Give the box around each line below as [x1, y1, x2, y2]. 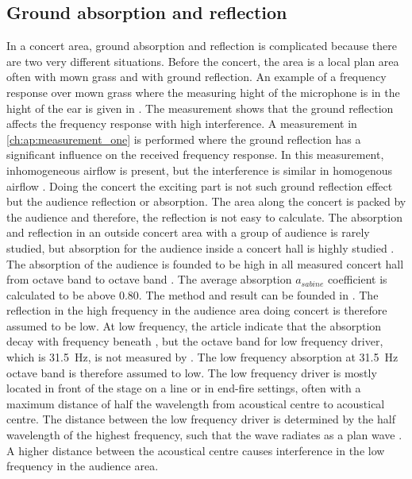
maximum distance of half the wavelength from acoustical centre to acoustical [6, 395, 385, 411]
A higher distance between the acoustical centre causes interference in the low [6, 442, 385, 458]
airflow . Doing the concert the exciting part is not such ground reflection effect [6, 177, 393, 194]
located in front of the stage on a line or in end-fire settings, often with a [6, 380, 361, 396]
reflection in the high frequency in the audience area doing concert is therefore [6, 302, 387, 319]
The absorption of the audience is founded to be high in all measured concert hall [6, 255, 404, 272]
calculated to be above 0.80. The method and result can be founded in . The [6, 286, 379, 303]
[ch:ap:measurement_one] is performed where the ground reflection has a [6, 130, 361, 147]
